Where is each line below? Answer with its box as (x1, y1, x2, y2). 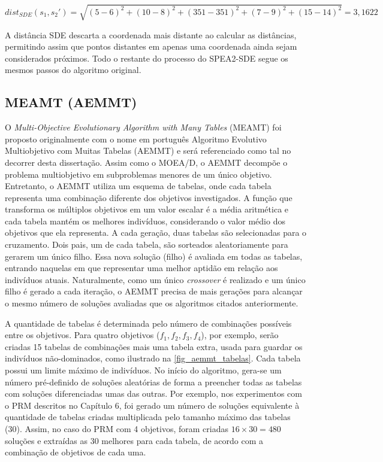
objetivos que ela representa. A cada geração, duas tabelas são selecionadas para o (5, 226, 307, 239)
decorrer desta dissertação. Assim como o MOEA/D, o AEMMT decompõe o (5, 156, 288, 168)
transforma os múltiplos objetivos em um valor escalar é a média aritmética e (5, 203, 289, 215)
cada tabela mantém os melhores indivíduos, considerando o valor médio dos (5, 214, 285, 227)
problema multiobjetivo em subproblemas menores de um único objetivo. (5, 168, 272, 180)
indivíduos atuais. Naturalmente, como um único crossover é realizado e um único (5, 273, 306, 285)
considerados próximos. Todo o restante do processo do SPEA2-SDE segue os (5, 51, 288, 64)
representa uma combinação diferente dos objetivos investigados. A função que (5, 191, 292, 203)
